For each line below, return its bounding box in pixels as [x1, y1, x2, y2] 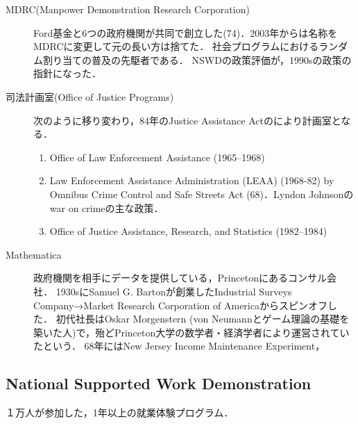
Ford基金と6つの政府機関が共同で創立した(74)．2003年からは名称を [33, 25, 338, 40]
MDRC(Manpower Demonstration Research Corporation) [6, 2, 250, 16]
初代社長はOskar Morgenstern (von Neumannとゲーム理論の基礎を [56, 311, 350, 326]
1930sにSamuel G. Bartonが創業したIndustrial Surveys [56, 284, 292, 298]
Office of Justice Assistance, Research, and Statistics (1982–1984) [49, 224, 327, 238]
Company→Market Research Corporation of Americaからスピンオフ [33, 297, 327, 312]
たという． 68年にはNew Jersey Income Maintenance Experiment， [33, 339, 325, 353]
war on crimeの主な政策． [49, 200, 164, 215]
